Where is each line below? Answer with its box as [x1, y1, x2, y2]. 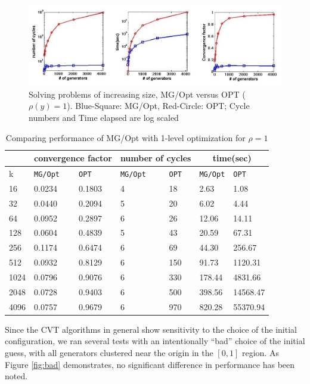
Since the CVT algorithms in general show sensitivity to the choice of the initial [5, 323, 297, 335]
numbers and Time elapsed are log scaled [29, 111, 179, 123]
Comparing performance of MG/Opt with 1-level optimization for [5, 131, 246, 143]
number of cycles [120, 152, 191, 164]
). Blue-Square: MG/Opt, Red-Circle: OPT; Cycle [67, 99, 250, 112]
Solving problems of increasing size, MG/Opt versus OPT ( [29, 88, 246, 100]
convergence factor [34, 152, 112, 164]
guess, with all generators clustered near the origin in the [5, 346, 213, 358]
